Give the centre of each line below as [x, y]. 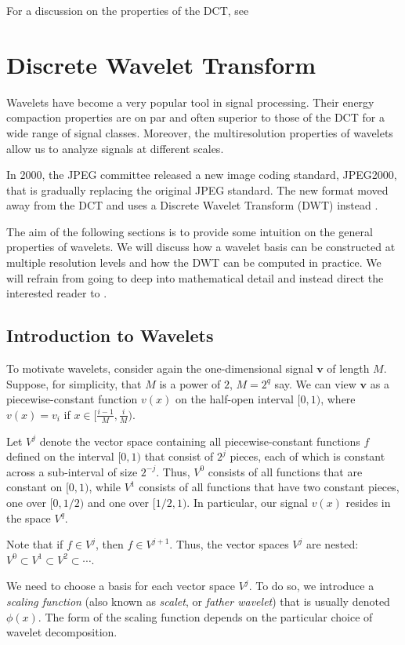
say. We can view [315, 383]
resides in [368, 503]
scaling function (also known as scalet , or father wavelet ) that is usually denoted [198, 601]
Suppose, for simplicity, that [74, 383]
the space [29, 517]
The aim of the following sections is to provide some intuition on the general [190, 231]
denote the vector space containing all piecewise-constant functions [200, 441]
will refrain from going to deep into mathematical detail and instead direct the [195, 277]
